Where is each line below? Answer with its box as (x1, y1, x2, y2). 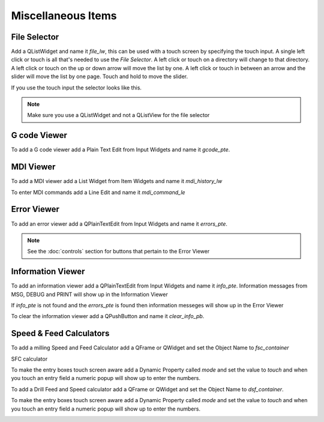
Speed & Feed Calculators (11, 328, 110, 339)
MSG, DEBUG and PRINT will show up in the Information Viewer (11, 291, 168, 298)
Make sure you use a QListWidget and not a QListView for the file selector (27, 112, 210, 119)
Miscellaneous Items (11, 9, 117, 22)
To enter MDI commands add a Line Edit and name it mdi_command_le (11, 188, 185, 196)
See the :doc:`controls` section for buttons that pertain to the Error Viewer (27, 248, 210, 255)
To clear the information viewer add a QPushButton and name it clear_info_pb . (11, 313, 205, 320)
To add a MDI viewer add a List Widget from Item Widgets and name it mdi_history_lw (11, 178, 223, 185)
